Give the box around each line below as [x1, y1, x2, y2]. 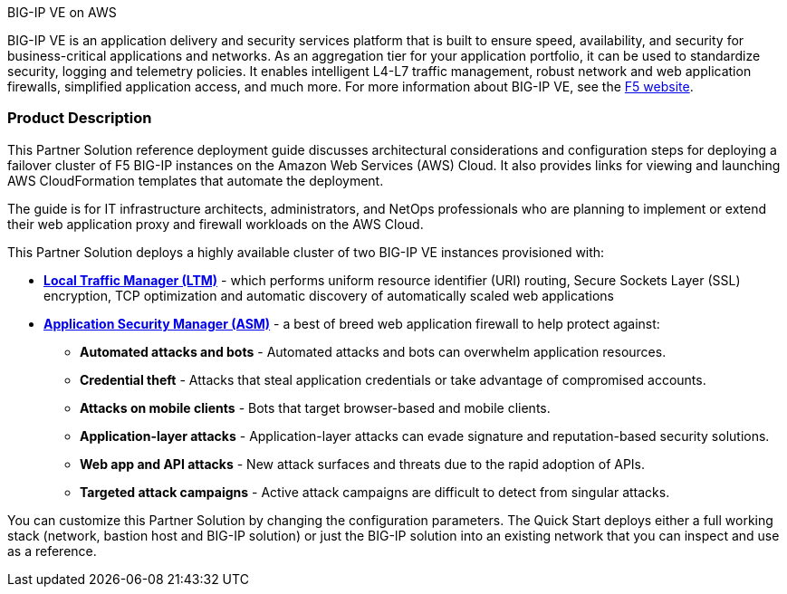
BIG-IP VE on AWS [7, 5, 117, 20]
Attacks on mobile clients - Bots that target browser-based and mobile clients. [80, 399, 551, 416]
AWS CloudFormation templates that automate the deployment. [7, 172, 384, 188]
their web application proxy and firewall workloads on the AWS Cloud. [7, 216, 424, 232]
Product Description [7, 109, 152, 128]
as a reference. [7, 542, 97, 559]
